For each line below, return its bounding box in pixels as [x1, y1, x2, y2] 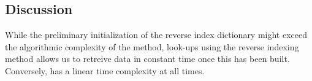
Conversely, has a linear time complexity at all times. [5, 64, 205, 77]
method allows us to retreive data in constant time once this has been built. [5, 52, 290, 65]
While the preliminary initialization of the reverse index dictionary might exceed [5, 28, 308, 41]
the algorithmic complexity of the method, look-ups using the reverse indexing [5, 40, 299, 53]
